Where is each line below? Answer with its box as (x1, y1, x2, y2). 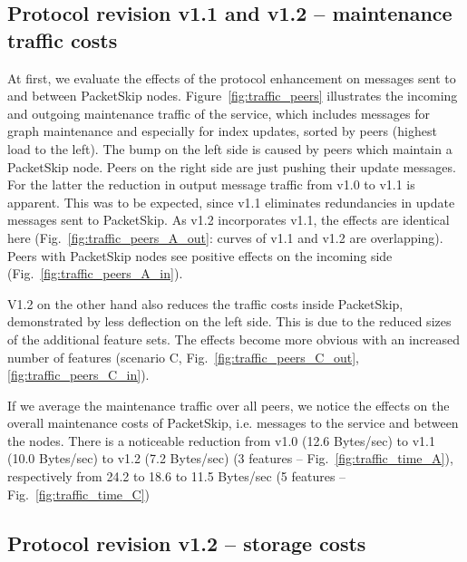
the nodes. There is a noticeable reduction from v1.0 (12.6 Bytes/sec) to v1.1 (7, 431, 435, 450)
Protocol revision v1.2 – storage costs (7, 528, 366, 557)
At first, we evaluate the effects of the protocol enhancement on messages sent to (7, 68, 456, 87)
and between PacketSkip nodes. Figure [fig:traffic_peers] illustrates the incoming (7, 86, 458, 105)
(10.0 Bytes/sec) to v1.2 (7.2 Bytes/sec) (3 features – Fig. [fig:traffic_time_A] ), (7, 449, 453, 468)
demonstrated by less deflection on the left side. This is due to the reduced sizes (7, 312, 452, 331)
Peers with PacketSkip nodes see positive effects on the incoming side (7, 246, 393, 265)
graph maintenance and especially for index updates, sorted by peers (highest (7, 121, 437, 140)
